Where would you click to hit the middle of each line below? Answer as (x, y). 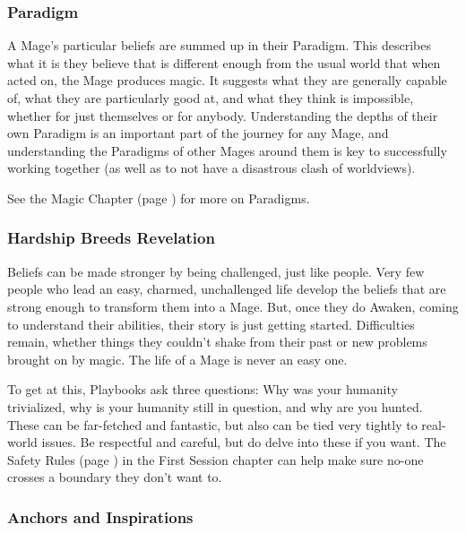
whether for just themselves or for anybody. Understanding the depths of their (223, 115)
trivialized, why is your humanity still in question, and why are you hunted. (215, 406)
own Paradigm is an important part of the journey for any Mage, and (198, 133)
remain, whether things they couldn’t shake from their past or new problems (217, 342)
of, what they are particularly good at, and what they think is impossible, (211, 98)
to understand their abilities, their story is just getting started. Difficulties (211, 324)
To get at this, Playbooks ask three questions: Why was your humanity (203, 389)
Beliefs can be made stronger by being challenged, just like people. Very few (216, 271)
